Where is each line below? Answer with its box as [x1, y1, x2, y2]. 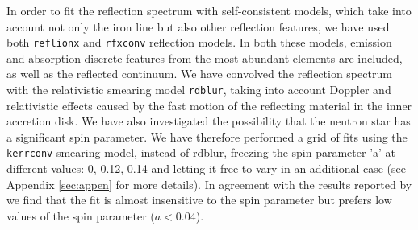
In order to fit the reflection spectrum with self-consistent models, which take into [6, 2, 412, 18]
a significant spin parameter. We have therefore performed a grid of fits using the [6, 128, 408, 145]
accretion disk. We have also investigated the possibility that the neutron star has [6, 113, 411, 129]
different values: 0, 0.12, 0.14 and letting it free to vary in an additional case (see [6, 160, 406, 177]
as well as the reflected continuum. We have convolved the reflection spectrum [6, 65, 392, 82]
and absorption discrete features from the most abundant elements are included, [6, 49, 403, 66]
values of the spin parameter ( [6, 207, 155, 224]
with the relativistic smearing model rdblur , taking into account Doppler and [6, 81, 391, 98]
